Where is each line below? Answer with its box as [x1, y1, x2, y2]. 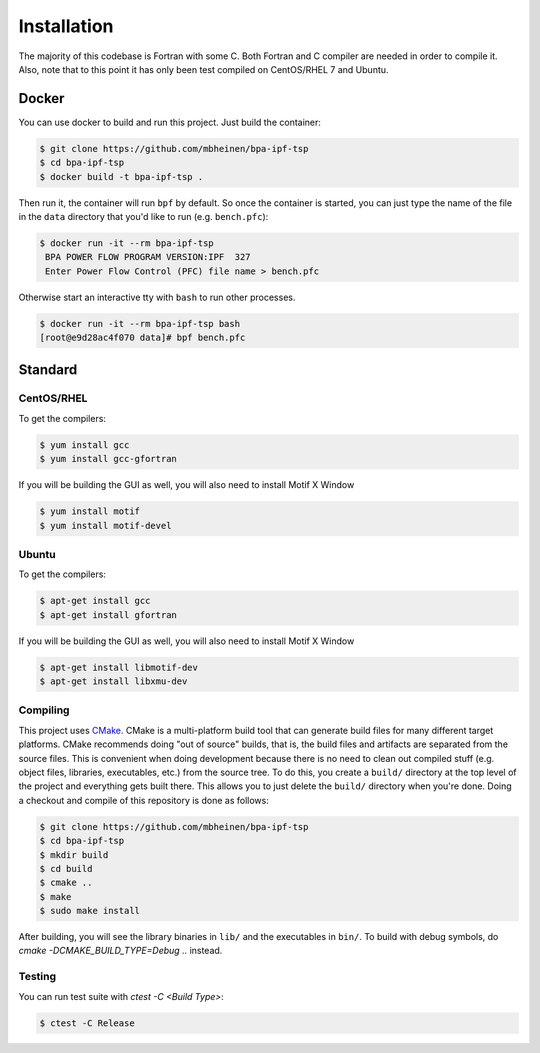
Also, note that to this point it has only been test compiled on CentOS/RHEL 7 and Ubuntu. [18, 63, 389, 75]
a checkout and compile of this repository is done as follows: [18, 794, 269, 806]
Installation [18, 15, 114, 37]
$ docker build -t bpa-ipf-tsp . [39, 171, 204, 182]
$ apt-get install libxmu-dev [39, 676, 188, 687]
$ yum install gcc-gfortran [39, 453, 177, 465]
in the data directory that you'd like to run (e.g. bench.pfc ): [18, 210, 269, 222]
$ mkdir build [39, 849, 109, 860]
